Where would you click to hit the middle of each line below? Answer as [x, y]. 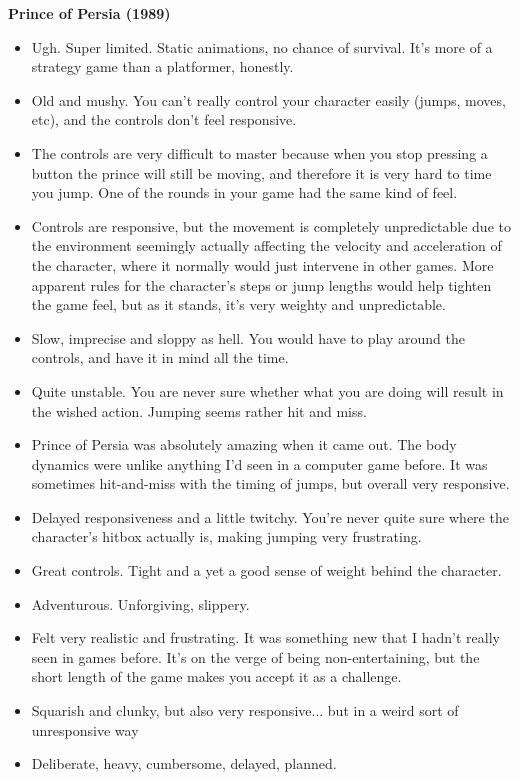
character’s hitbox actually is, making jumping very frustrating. [226, 536]
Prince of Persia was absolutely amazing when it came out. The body [244, 444]
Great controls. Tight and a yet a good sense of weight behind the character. [266, 570]
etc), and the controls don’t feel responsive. [164, 119]
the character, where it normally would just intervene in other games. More [262, 264]
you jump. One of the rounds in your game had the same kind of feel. [244, 192]
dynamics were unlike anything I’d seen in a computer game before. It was [259, 463]
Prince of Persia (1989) [89, 13]
